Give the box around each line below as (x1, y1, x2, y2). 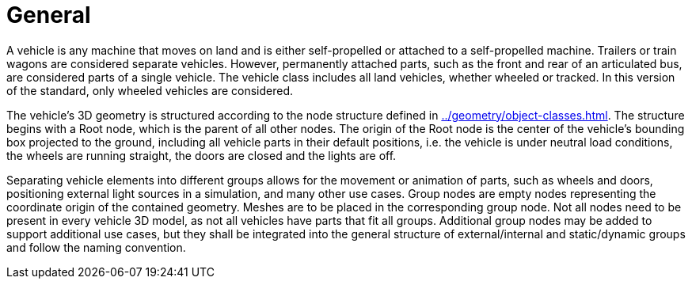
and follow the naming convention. (6, 240, 186, 254)
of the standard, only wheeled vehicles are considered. (6, 83, 293, 97)
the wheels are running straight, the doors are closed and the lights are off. (6, 148, 397, 162)
